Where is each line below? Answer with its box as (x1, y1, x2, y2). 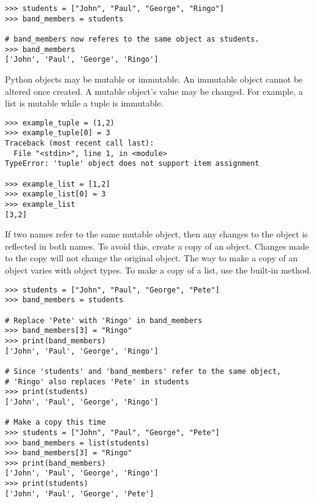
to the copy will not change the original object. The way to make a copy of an (5, 251, 298, 264)
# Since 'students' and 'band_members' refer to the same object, (5, 367, 282, 376)
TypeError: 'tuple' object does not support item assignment (5, 159, 260, 168)
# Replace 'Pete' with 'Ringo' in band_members (5, 316, 203, 325)
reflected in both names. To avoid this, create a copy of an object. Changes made (5, 239, 309, 252)
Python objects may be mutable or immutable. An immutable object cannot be (5, 72, 303, 85)
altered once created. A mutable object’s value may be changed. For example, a (5, 84, 303, 97)
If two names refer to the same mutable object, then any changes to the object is (5, 228, 308, 240)
